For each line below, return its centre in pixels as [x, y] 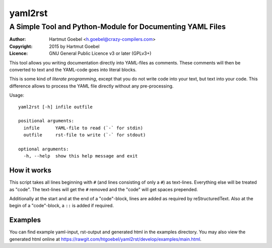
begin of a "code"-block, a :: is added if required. [62, 206]
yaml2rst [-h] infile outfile [56, 107]
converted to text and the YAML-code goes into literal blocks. [73, 69]
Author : [18, 39]
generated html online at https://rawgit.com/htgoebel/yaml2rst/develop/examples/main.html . [105, 239]
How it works [30, 170]
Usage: [17, 95]
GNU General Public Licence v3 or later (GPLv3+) [100, 53]
